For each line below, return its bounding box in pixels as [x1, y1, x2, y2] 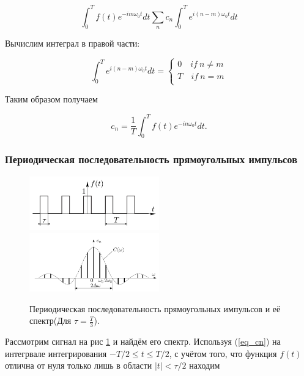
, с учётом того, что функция [169, 347, 277, 359]
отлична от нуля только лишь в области [5, 359, 152, 372]
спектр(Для [29, 314, 72, 327]
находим [189, 359, 220, 372]
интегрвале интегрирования [5, 347, 107, 359]
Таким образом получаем [5, 93, 98, 106]
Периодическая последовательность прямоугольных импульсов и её [29, 302, 281, 315]
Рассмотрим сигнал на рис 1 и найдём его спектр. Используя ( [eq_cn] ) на [5, 335, 281, 348]
